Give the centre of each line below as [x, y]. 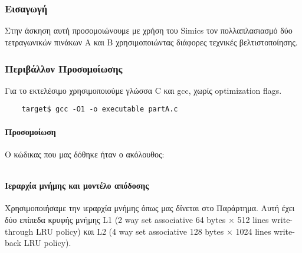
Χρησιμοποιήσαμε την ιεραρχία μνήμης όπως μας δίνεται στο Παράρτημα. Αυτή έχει [150, 208]
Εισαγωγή [26, 9]
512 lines [253, 219]
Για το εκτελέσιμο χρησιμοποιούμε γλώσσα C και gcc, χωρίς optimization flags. [143, 90]
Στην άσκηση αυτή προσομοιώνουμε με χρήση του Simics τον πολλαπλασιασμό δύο [149, 30]
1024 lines [253, 231]
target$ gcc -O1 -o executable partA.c [100, 109]
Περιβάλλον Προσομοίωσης [64, 68]
